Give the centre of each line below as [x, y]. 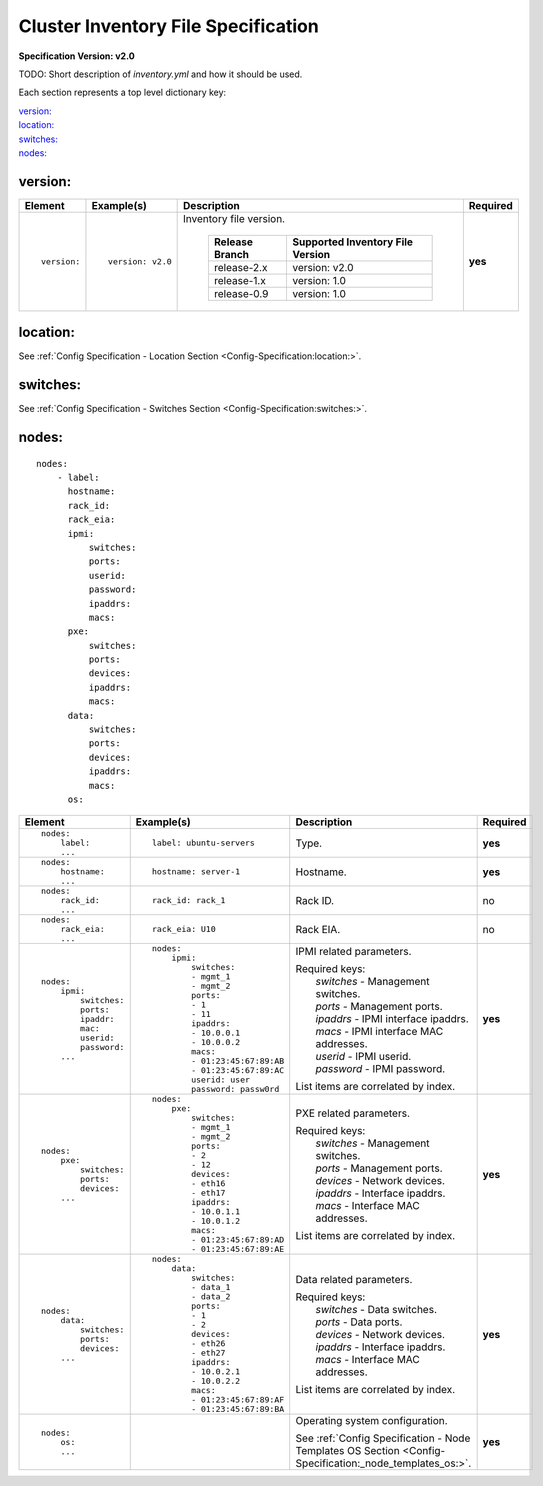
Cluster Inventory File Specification [168, 26]
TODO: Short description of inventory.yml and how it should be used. [160, 74]
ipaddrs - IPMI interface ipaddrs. [392, 1019]
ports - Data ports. [359, 1322]
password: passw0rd [235, 1089]
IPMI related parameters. [353, 952]
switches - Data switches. [376, 1309]
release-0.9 [241, 293]
